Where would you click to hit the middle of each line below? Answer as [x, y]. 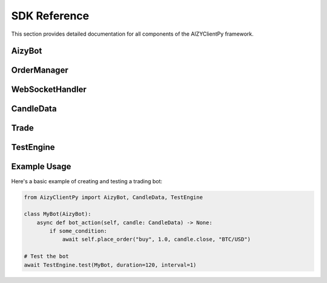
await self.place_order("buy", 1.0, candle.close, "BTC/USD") [157, 239]
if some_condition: [78, 231]
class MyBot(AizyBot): [58, 214]
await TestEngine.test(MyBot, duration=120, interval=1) [110, 265]
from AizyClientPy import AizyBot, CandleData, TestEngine [113, 197]
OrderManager [40, 70]
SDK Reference [50, 16]
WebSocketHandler [49, 90]
